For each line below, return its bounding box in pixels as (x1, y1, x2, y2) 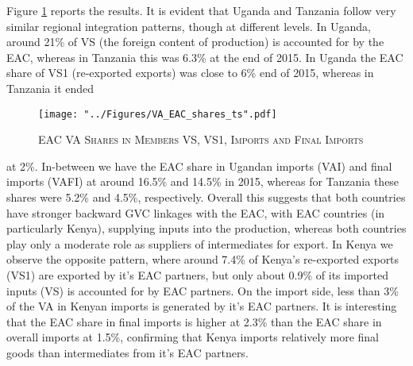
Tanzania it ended (6, 79, 95, 96)
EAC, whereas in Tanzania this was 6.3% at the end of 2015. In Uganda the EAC (6, 48, 403, 65)
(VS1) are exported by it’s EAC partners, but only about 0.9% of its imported (6, 266, 388, 283)
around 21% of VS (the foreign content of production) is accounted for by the (6, 33, 384, 50)
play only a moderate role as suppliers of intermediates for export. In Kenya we (6, 235, 393, 252)
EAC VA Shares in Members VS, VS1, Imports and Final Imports (38, 131, 364, 148)
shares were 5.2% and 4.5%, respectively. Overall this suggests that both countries (6, 189, 406, 205)
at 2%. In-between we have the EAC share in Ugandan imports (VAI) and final (6, 157, 392, 174)
